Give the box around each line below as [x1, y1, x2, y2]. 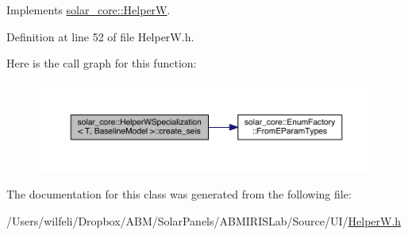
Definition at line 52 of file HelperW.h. [6, 28, 194, 44]
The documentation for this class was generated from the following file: [6, 186, 352, 202]
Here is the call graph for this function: [6, 55, 197, 71]
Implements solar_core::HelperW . [6, 2, 171, 17]
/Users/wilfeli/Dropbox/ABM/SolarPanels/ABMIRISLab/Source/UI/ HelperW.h [6, 212, 402, 229]
